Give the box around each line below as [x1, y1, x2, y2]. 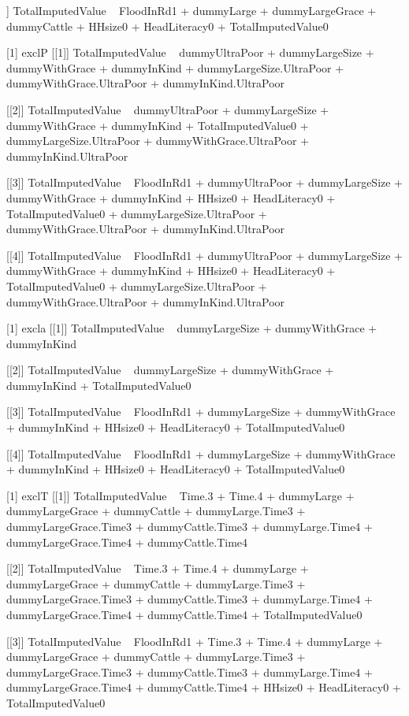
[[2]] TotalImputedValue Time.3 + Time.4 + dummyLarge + [6, 560, 309, 577]
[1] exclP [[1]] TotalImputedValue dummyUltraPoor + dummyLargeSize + [6, 44, 374, 61]
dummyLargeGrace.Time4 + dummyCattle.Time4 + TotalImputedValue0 [6, 607, 363, 622]
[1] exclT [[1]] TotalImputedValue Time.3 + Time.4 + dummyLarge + [6, 487, 355, 503]
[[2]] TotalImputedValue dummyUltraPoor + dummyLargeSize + [6, 101, 329, 117]
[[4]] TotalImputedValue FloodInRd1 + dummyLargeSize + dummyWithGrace [6, 445, 396, 462]
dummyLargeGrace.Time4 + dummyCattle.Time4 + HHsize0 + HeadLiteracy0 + [6, 679, 401, 696]
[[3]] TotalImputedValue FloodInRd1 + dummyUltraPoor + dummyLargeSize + [6, 174, 403, 191]
